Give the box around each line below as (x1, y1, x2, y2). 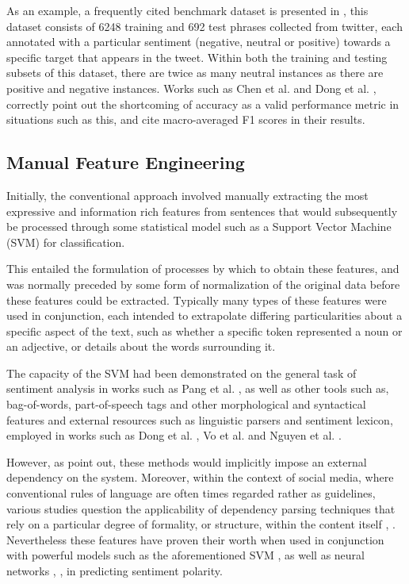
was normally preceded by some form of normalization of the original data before (6, 275, 400, 292)
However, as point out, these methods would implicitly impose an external (6, 453, 367, 470)
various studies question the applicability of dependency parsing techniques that (6, 500, 396, 517)
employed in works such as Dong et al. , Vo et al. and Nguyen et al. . (6, 427, 342, 444)
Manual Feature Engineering (6, 150, 245, 175)
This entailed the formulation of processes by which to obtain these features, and (6, 260, 399, 277)
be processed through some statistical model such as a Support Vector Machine (6, 218, 392, 235)
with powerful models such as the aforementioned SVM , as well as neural (6, 547, 365, 563)
